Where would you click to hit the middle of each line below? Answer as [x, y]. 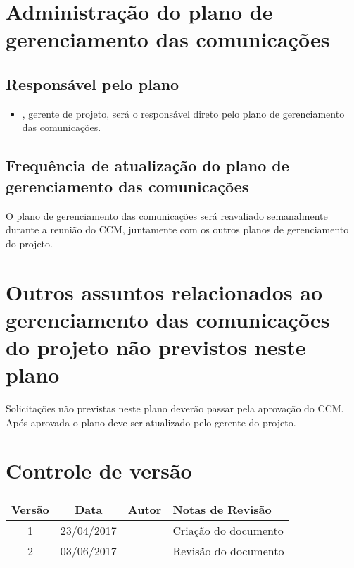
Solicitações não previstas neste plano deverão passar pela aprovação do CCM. [175, 408]
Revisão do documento [228, 551]
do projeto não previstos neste [156, 346]
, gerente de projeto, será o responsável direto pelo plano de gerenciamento [183, 113]
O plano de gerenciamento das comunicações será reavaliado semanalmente [167, 215]
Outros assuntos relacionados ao [164, 291]
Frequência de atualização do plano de [147, 165]
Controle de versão [99, 470]
